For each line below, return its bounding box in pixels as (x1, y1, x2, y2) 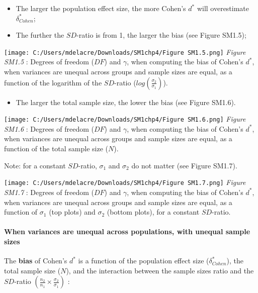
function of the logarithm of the (4, 77, 102, 87)
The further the (16, 30, 64, 40)
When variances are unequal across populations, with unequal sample (4, 226, 250, 237)
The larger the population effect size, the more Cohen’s (16, 3, 186, 13)
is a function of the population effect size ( (78, 255, 209, 266)
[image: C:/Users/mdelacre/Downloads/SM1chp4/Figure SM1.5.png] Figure (4, 46, 246, 57)
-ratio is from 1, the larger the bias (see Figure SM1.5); (76, 30, 246, 40)
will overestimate (197, 3, 249, 13)
